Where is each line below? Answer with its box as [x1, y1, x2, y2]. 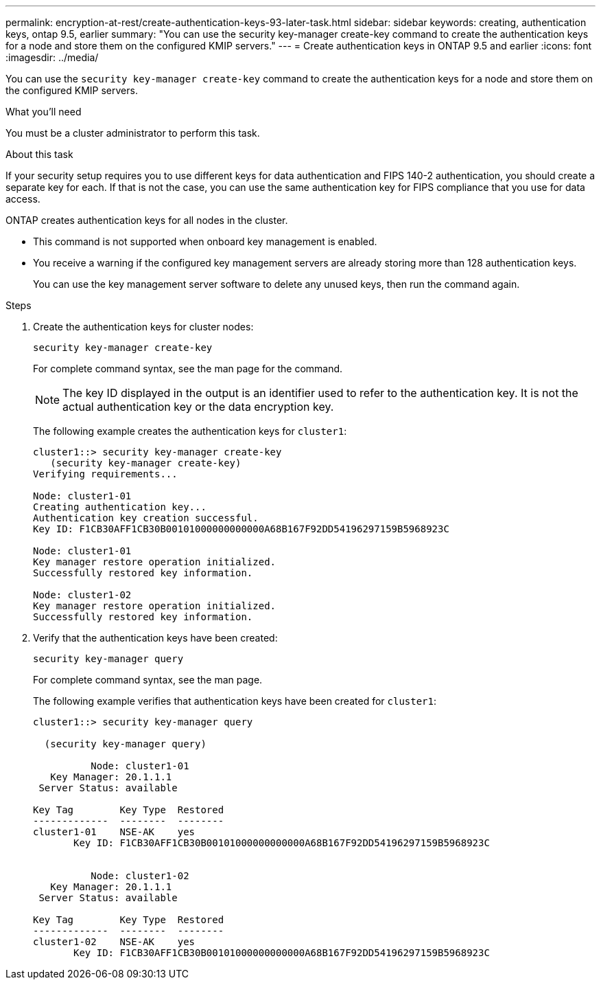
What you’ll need [5, 106, 82, 117]
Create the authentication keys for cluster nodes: [33, 321, 254, 332]
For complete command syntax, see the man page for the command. [33, 363, 343, 374]
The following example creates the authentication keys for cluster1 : [33, 425, 347, 437]
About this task [5, 148, 73, 160]
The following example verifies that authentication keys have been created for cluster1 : [33, 695, 437, 707]
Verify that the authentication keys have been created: [33, 632, 278, 644]
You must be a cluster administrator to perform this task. [5, 127, 260, 139]
